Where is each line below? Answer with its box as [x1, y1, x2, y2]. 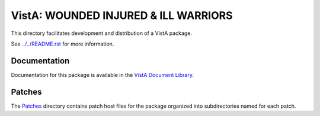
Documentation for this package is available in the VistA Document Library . [11, 71, 194, 78]
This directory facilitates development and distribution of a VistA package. [11, 30, 193, 37]
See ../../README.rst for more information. [11, 40, 114, 47]
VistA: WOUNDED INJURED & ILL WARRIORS [11, 9, 233, 22]
